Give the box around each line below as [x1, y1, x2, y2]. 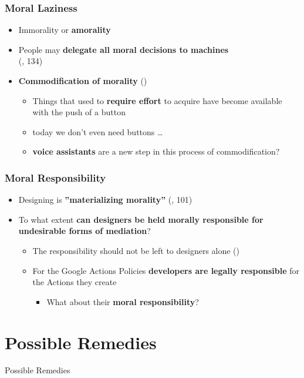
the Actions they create [32, 276, 117, 288]
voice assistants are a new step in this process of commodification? [32, 145, 280, 158]
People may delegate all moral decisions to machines [18, 43, 229, 55]
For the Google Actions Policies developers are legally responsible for [32, 264, 299, 276]
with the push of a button [32, 106, 126, 118]
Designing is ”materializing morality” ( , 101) [18, 193, 192, 206]
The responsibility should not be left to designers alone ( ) [32, 244, 240, 256]
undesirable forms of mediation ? [18, 225, 151, 237]
